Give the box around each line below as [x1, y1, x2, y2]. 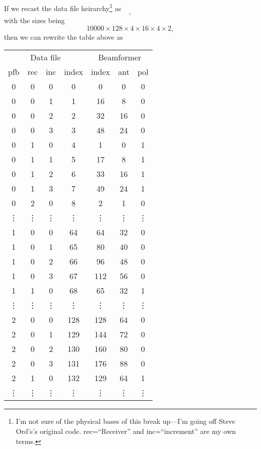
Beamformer [98, 51, 142, 63]
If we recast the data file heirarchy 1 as [4, 2, 121, 13]
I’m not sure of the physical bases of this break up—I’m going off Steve [16, 416, 235, 426]
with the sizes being [4, 15, 65, 26]
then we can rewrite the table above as [4, 31, 123, 42]
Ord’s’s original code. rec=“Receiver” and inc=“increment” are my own [16, 426, 236, 436]
